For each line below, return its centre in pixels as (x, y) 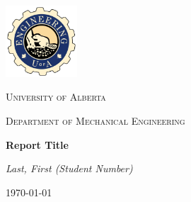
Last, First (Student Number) (69, 168)
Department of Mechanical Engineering (95, 120)
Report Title (37, 144)
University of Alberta (56, 97)
